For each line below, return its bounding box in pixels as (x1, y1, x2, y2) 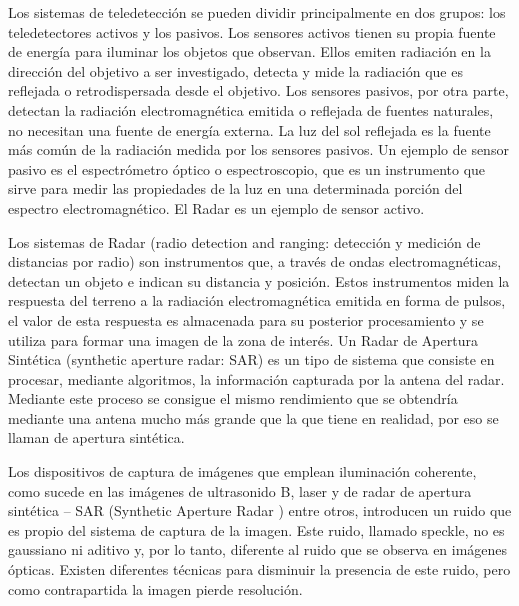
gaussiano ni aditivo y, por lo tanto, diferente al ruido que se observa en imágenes (8, 539, 508, 560)
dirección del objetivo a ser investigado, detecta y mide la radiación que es (8, 60, 463, 81)
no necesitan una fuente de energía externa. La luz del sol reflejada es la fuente (8, 119, 491, 140)
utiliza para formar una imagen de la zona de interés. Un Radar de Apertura (8, 329, 478, 350)
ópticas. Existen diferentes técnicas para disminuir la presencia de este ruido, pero (8, 559, 511, 580)
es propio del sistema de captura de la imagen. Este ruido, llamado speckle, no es (8, 519, 505, 540)
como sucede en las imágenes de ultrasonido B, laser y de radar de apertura (8, 480, 472, 501)
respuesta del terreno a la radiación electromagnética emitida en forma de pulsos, (8, 290, 506, 311)
